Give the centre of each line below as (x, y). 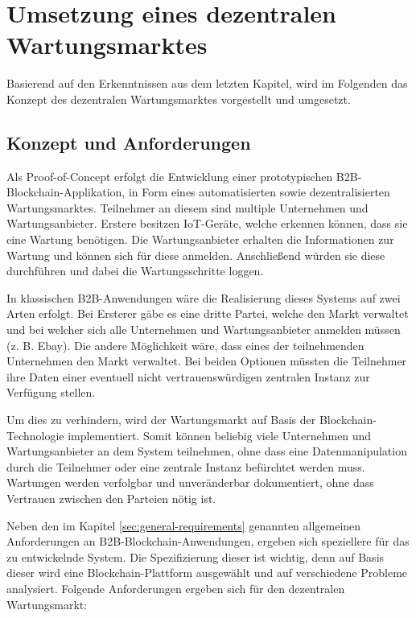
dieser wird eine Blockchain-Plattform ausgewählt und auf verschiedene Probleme (207, 573)
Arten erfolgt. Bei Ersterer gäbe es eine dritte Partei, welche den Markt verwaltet (208, 313)
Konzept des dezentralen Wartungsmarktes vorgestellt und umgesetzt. (179, 99)
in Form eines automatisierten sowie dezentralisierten (259, 192)
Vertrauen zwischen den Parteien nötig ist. (111, 498)
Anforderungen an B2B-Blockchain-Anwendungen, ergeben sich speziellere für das (208, 541)
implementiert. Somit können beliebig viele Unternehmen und (220, 435)
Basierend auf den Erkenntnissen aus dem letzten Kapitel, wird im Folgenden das (207, 83)
